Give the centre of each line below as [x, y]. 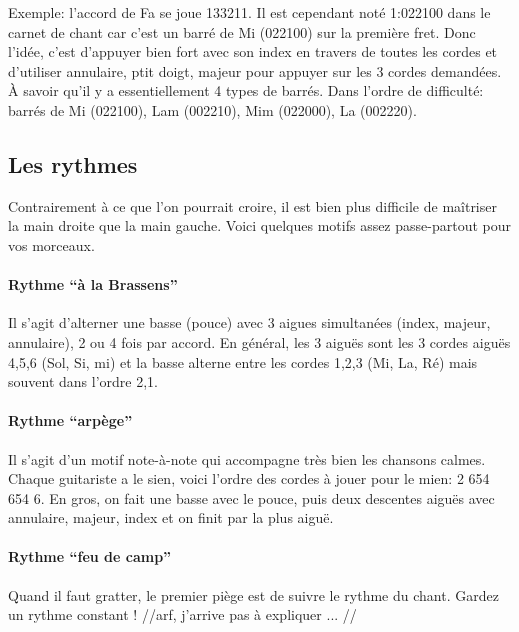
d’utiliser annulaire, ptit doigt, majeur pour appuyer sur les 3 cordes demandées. [255, 70]
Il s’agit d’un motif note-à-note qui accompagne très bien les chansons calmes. [247, 458]
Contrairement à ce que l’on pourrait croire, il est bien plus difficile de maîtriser [252, 205]
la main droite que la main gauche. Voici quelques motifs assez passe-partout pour [260, 225]
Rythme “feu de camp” [90, 556]
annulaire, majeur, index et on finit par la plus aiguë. [171, 517]
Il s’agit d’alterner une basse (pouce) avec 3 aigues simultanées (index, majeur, [249, 322]
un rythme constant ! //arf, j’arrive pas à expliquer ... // [182, 614]
